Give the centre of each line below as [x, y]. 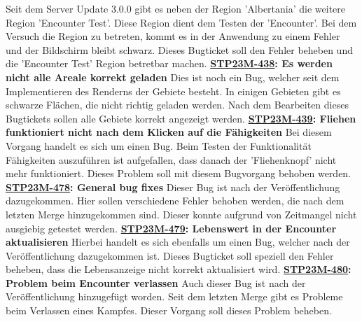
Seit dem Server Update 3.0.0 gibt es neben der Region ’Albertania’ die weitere [176, 8]
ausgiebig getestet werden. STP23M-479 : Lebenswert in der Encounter [171, 228]
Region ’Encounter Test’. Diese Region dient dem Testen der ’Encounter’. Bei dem [181, 22]
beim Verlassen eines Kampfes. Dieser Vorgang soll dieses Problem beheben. [169, 310]
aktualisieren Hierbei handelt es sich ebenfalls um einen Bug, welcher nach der [178, 242]
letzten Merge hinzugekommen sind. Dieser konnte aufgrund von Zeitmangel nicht [181, 214]
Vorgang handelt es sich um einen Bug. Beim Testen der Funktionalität [159, 145]
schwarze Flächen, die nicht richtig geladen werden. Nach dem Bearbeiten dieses [177, 105]
